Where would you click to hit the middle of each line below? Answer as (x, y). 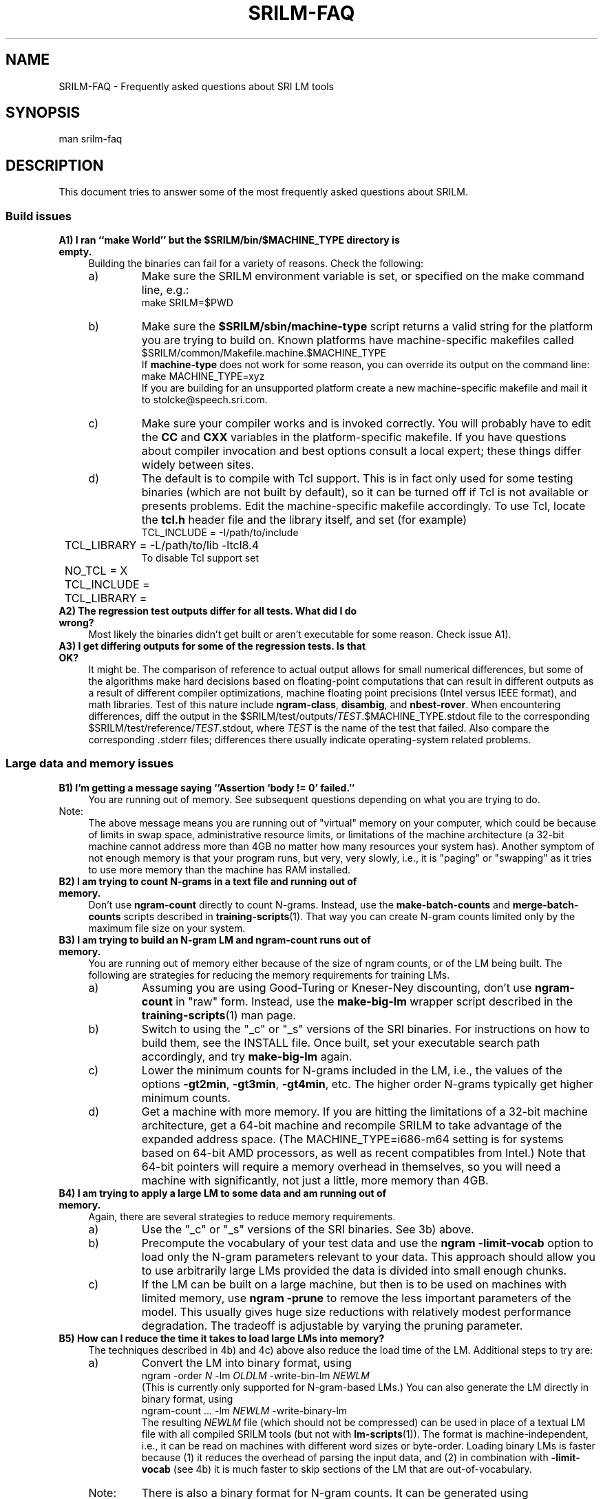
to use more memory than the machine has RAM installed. (219, 869)
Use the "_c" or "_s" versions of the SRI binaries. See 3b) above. (308, 1229)
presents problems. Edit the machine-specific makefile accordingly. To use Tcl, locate (363, 506)
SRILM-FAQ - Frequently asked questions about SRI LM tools (197, 86)
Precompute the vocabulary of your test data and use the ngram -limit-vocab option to (367, 1243)
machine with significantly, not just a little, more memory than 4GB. (315, 1180)
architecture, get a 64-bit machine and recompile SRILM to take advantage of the (352, 1125)
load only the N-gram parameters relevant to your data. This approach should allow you (369, 1256)
